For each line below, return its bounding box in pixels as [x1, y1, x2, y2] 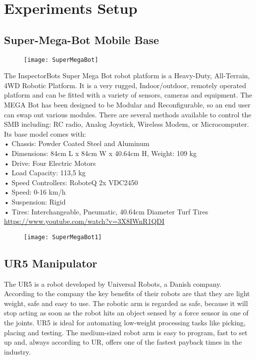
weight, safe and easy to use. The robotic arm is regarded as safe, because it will [4, 298, 248, 308]
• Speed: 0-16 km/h [4, 187, 66, 197]
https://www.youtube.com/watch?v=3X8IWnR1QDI [4, 216, 165, 226]
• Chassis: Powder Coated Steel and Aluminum [4, 138, 150, 149]
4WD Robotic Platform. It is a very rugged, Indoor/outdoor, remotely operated [4, 80, 247, 90]
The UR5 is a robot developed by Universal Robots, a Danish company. [4, 278, 222, 289]
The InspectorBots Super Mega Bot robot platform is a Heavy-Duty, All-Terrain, [4, 70, 250, 81]
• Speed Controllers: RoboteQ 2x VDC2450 [4, 177, 138, 187]
